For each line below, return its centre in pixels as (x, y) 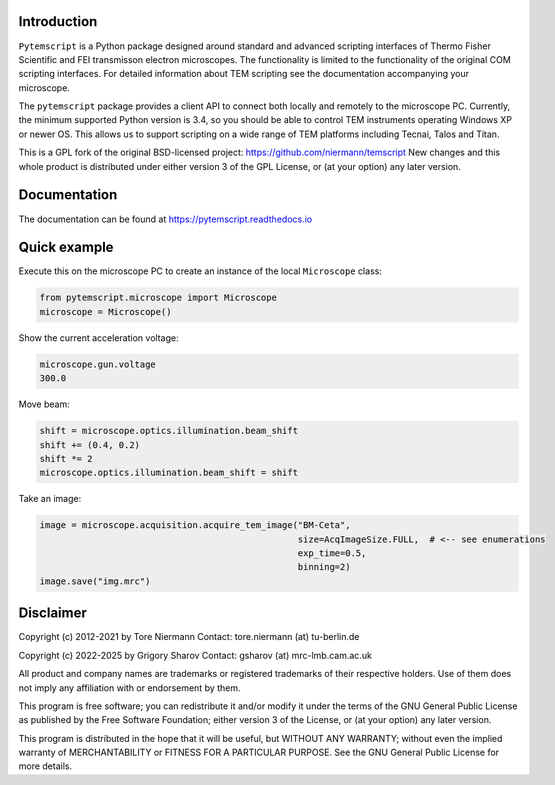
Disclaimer (52, 613)
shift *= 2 (66, 458)
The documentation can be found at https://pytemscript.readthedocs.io (165, 219)
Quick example (66, 247)
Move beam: (44, 404)
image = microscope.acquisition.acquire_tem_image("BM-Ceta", (195, 525)
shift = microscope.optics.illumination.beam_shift (169, 431)
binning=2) (324, 567)
